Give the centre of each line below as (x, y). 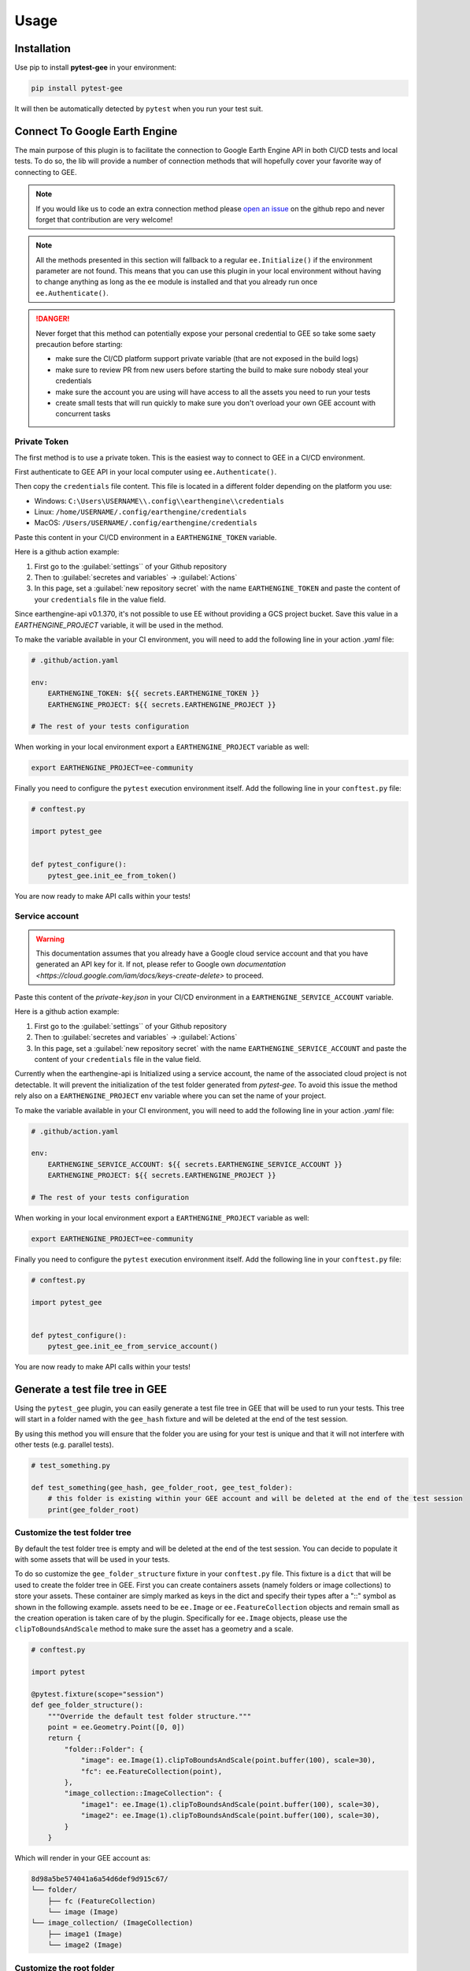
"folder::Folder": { (104, 1749)
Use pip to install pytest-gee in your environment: (96, 68)
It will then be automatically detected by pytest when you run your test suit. (139, 109)
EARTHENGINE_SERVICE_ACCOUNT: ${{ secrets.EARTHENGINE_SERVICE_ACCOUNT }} (195, 1164)
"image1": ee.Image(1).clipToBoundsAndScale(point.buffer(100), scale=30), (230, 1804)
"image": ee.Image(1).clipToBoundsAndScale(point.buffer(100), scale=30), (228, 1760)
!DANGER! (53, 319)
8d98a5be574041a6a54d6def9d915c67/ (100, 1879)
